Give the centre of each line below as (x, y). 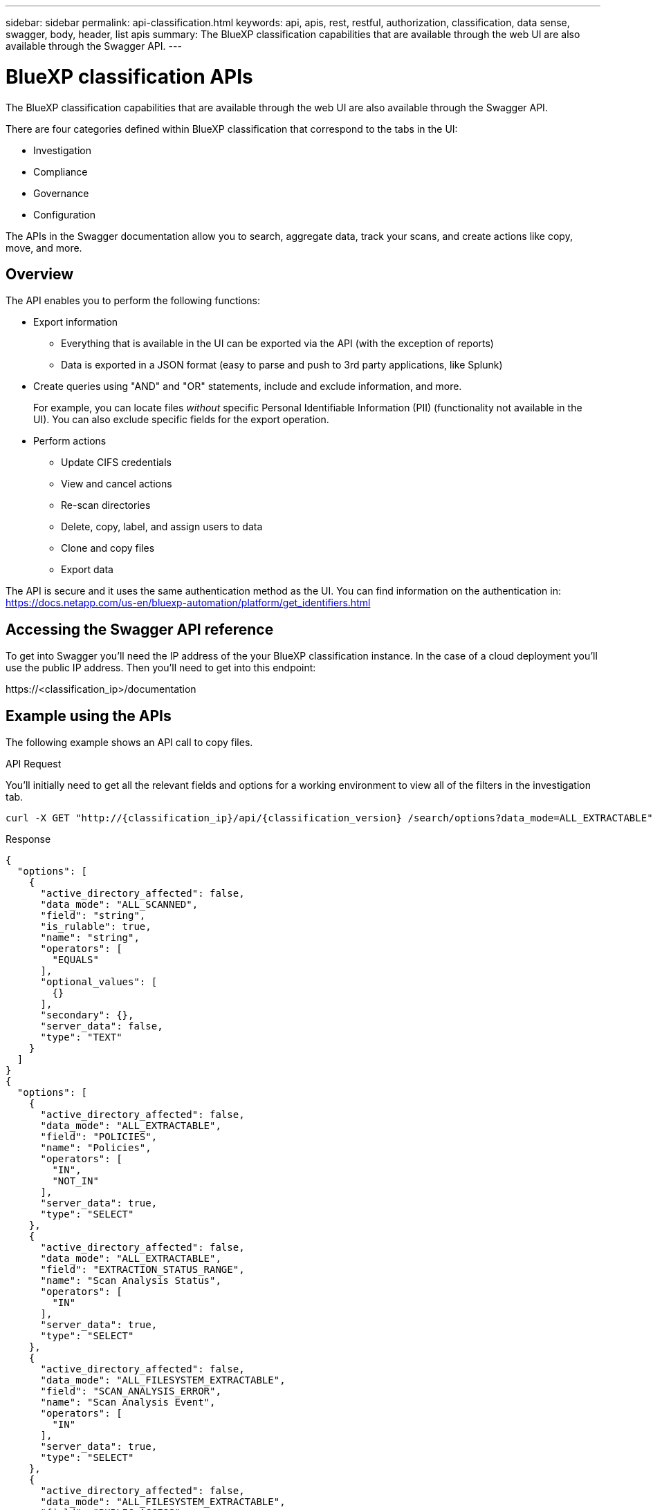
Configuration (65, 214)
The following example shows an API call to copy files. (129, 743)
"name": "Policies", (96, 1148)
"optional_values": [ (99, 982)
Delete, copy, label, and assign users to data (162, 527)
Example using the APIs (89, 716)
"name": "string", (90, 938)
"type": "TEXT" (81, 1037)
